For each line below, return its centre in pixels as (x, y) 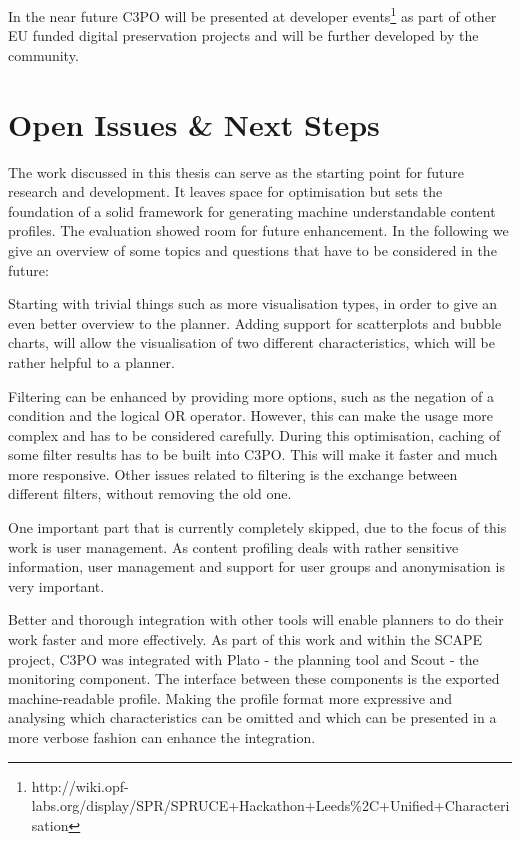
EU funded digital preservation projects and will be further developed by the (243, 35)
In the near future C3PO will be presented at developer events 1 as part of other (252, 14)
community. (43, 54)
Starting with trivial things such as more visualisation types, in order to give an (253, 303)
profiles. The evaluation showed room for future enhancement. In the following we (258, 230)
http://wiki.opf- (80, 785)
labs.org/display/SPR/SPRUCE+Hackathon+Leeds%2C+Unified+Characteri (270, 805)
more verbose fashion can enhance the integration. (162, 737)
